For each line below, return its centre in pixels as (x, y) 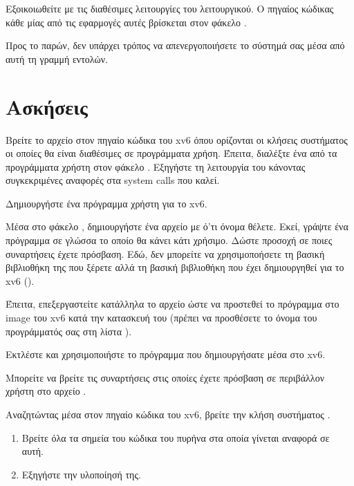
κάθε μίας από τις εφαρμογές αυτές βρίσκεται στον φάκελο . (126, 22)
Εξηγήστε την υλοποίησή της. (81, 474)
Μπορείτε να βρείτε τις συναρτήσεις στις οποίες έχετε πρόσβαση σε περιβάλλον (165, 377)
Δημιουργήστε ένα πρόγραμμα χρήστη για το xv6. (106, 203)
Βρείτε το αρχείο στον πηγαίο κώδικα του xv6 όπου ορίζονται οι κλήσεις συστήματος (177, 139)
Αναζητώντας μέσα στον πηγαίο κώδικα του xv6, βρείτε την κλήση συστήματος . (168, 414)
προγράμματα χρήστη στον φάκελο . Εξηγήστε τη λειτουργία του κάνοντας (156, 166)
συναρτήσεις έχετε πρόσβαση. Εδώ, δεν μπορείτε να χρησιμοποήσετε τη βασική (165, 253)
